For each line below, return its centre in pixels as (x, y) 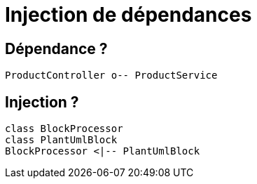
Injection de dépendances (128, 15)
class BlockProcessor (64, 129)
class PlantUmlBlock (61, 140)
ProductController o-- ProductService (111, 75)
